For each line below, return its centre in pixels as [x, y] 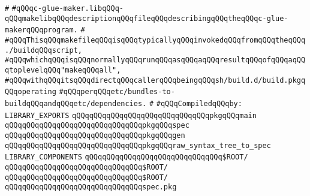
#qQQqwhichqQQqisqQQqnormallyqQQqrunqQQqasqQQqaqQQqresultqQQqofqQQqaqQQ [155, 60]
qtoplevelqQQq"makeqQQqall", [63, 70]
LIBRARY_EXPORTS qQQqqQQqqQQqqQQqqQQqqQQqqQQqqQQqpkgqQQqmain [131, 115]
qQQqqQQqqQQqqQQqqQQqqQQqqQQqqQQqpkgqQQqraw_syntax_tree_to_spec [138, 145]
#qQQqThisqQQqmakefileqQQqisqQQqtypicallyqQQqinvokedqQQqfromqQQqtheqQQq [155, 40]
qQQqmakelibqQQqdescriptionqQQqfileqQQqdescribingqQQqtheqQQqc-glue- [147, 18]
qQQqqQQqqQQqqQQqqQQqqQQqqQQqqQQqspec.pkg [91, 187]
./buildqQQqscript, [43, 50]
